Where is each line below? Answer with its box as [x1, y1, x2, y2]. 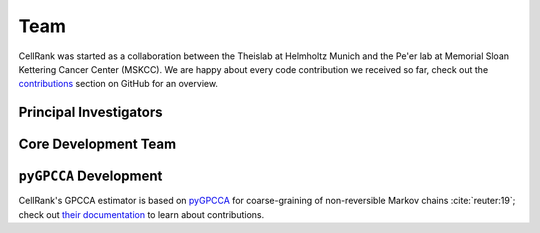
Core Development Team [18, 136, 177, 153]
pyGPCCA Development [18, 168, 163, 185]
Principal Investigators [18, 104, 163, 121]
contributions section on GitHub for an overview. [18, 78, 219, 90]
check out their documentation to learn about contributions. [18, 208, 265, 220]
